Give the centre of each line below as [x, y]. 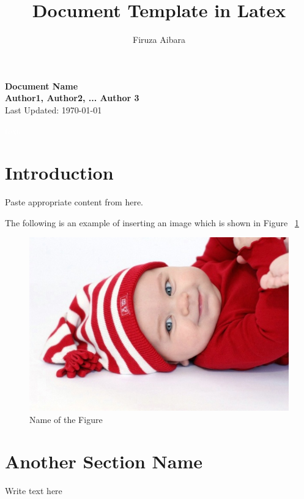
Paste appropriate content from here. [74, 202]
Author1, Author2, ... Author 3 [72, 98]
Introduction [59, 173]
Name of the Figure [66, 419]
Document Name [42, 86]
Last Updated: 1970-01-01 [54, 109]
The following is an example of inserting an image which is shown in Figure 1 [152, 222]
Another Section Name [104, 461]
